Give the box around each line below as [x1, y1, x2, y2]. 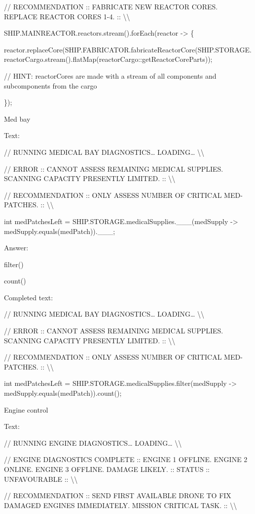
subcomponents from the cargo [4, 80, 97, 91]
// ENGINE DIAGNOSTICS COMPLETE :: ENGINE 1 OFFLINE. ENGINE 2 [4, 454, 248, 465]
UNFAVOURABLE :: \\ [4, 473, 78, 484]
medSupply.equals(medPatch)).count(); [4, 388, 122, 398]
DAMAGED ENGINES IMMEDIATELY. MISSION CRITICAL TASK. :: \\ [4, 500, 237, 510]
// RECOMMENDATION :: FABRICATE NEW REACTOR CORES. [4, 1, 218, 11]
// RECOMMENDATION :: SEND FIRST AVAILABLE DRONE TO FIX [4, 490, 231, 501]
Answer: [4, 242, 29, 253]
